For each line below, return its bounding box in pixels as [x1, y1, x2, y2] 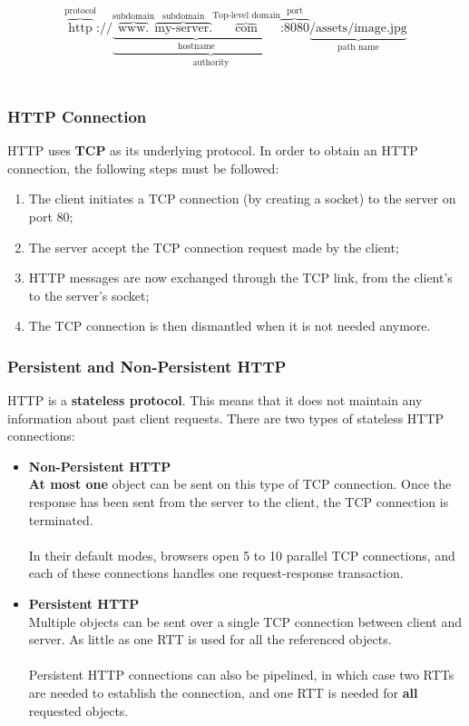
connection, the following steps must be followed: [7, 158, 279, 177]
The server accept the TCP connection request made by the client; [28, 237, 399, 256]
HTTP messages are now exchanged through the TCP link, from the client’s [28, 268, 453, 287]
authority [192, 57, 230, 67]
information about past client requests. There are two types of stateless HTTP [7, 408, 445, 427]
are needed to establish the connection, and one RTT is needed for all [28, 683, 418, 701]
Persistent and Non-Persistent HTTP [7, 354, 287, 377]
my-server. [154, 22, 213, 35]
